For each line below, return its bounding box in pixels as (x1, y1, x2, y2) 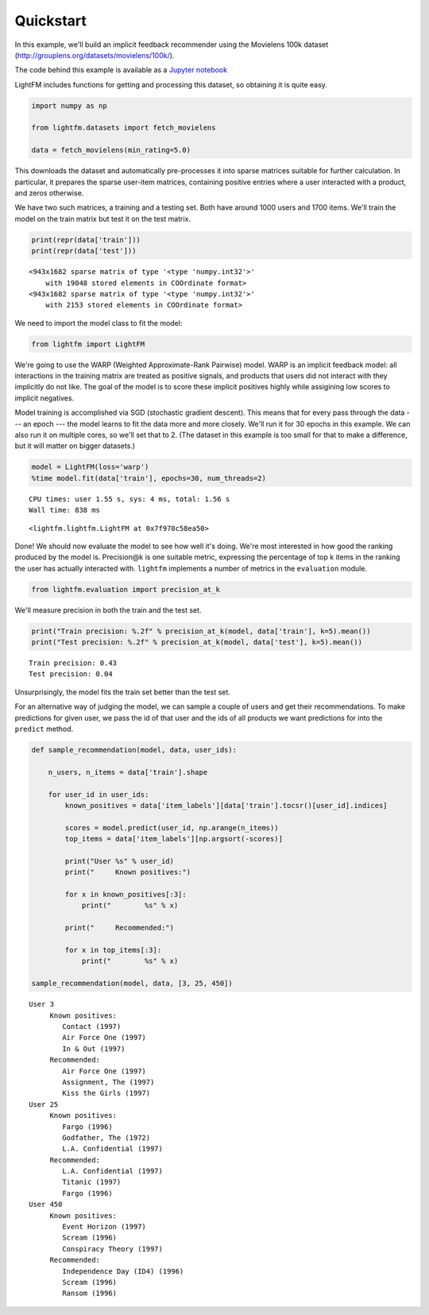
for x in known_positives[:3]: (64, 890, 187, 899)
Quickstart (14, 12, 87, 29)
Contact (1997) (62, 1022, 122, 1031)
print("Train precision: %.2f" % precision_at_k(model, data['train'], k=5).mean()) (31, 626, 371, 636)
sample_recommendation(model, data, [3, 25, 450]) (31, 979, 234, 988)
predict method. (14, 724, 74, 734)
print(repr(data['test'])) (31, 246, 137, 256)
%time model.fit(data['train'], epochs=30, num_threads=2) (31, 474, 266, 482)
